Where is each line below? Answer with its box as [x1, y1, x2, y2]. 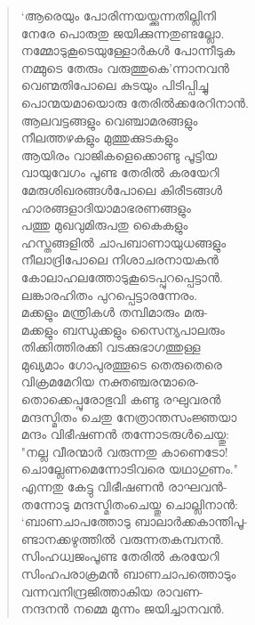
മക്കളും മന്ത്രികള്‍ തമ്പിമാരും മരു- [20, 303, 208, 321]
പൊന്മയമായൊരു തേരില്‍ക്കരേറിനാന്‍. [20, 93, 249, 111]
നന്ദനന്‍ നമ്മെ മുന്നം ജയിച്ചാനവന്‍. [20, 599, 225, 618]
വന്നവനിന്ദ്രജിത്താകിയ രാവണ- [20, 581, 203, 600]
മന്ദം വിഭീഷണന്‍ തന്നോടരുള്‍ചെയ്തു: [20, 425, 229, 443]
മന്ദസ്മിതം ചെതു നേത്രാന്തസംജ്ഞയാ [20, 407, 237, 426]
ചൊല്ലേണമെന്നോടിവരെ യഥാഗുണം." [20, 459, 238, 478]
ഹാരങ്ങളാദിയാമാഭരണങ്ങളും [20, 198, 191, 216]
